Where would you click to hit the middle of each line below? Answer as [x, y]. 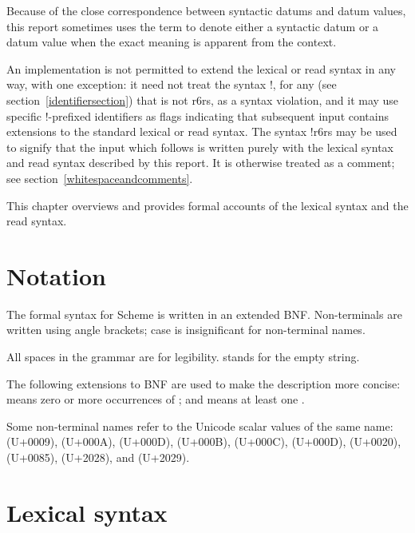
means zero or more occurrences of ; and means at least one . [156, 399]
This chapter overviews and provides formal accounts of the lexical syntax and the [207, 205]
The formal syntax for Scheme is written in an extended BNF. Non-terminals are [204, 314]
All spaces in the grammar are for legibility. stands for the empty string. [183, 357]
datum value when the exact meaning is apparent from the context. [172, 42]
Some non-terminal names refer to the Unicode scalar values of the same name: [200, 426]
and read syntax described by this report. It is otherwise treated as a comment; [201, 163]
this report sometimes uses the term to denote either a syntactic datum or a [193, 26]
